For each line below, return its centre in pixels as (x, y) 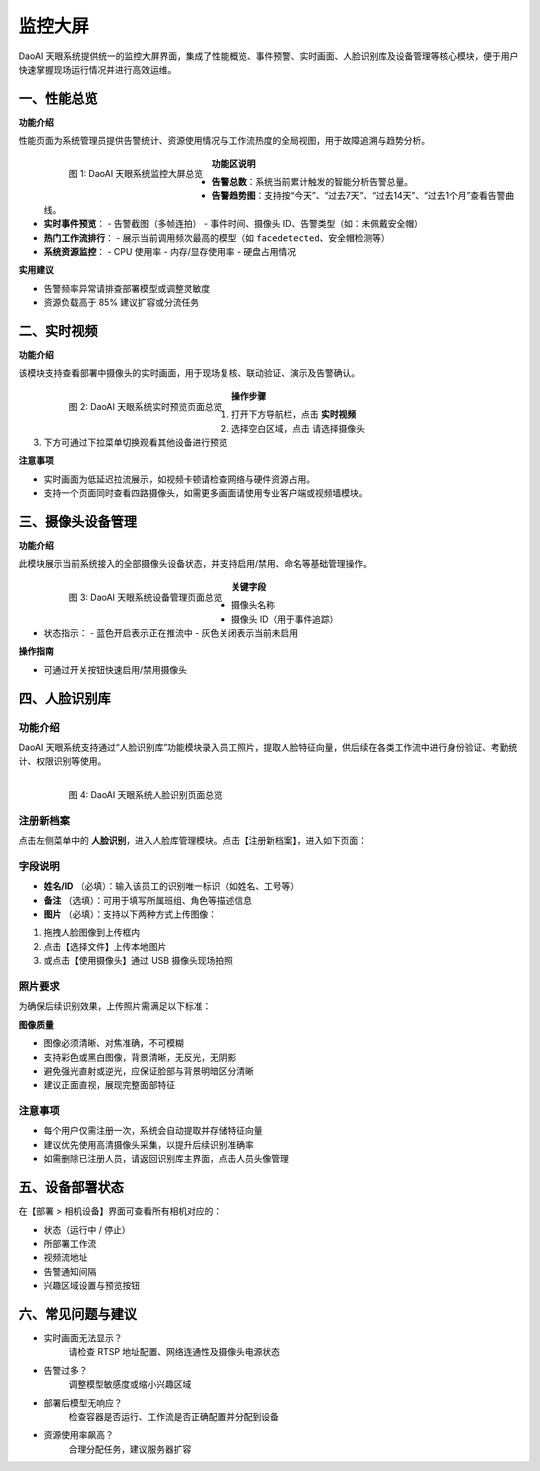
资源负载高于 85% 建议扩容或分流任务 (121, 302)
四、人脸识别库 (64, 698)
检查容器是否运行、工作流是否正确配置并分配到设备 (173, 1416)
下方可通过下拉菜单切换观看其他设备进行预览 (135, 442)
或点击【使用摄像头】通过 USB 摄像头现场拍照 (138, 961)
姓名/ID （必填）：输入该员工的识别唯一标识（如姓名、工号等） (171, 886)
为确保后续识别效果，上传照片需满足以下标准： (115, 1006)
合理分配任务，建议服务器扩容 (130, 1449)
